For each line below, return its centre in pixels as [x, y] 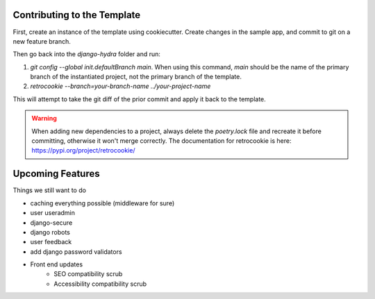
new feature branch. [42, 41]
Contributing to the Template [77, 15]
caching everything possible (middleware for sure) [102, 203]
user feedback [51, 242]
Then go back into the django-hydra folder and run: [87, 54]
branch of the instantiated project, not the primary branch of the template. [136, 77]
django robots [50, 232]
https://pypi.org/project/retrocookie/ [83, 151]
